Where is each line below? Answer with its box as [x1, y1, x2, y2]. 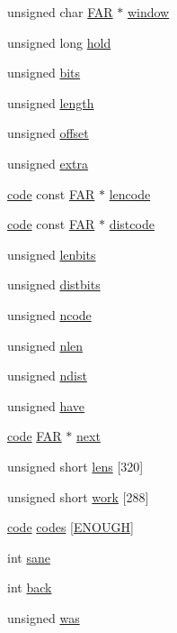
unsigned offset [7, 124, 89, 142]
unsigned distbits [7, 275, 101, 294]
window [127, 3, 170, 21]
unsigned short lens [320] [7, 456, 144, 475]
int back [7, 578, 52, 597]
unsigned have [7, 396, 85, 415]
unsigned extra [7, 153, 88, 172]
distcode [109, 215, 155, 234]
